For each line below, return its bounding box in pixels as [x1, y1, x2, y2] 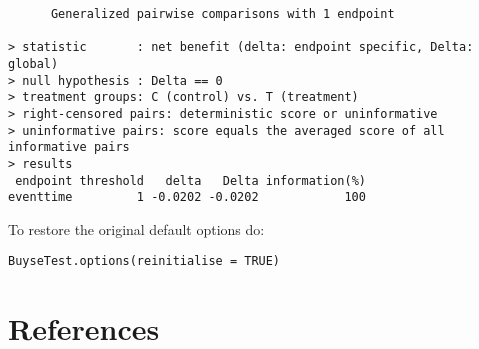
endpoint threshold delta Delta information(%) [15, 173, 366, 188]
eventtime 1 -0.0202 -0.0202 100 [8, 190, 366, 205]
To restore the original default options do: [8, 218, 265, 239]
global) [8, 56, 59, 71]
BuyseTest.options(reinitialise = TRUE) [8, 254, 281, 269]
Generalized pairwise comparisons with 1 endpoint [50, 7, 395, 21]
